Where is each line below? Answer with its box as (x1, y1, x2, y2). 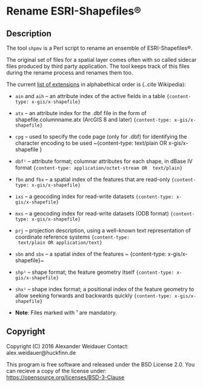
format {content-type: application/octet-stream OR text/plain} (15, 164, 183, 171)
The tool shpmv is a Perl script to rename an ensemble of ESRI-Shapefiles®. (6, 44, 193, 51)
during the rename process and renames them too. (6, 69, 133, 76)
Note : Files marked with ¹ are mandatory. (15, 309, 117, 316)
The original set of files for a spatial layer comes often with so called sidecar (6, 56, 197, 63)
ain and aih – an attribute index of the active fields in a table (15, 93, 165, 99)
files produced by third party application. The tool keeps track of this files (6, 62, 190, 70)
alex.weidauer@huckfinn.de (6, 349, 76, 356)
